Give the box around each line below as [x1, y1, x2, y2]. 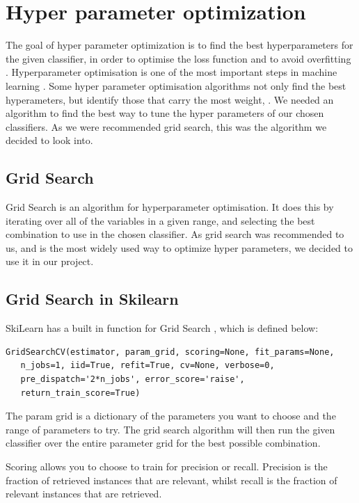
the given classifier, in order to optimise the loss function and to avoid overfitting [6, 51, 351, 65]
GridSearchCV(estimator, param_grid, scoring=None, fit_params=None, [6, 346, 335, 357]
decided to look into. [6, 133, 93, 147]
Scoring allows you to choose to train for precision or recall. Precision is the [6, 459, 328, 473]
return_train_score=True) [20, 388, 141, 398]
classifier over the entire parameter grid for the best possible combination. [6, 436, 321, 450]
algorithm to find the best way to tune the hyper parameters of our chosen [6, 106, 324, 120]
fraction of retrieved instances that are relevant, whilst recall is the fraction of [6, 472, 337, 487]
